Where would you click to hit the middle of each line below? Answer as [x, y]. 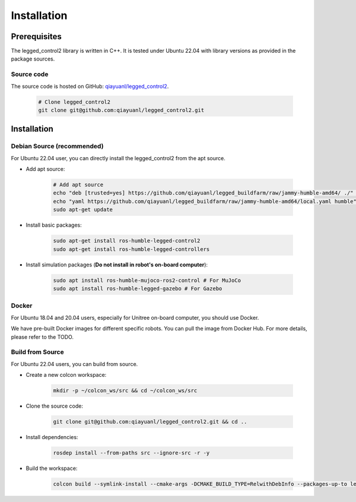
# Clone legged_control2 [74, 102]
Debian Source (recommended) [57, 147]
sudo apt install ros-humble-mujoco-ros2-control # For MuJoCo [147, 280]
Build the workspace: [52, 468]
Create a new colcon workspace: [66, 375]
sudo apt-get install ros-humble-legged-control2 [127, 241]
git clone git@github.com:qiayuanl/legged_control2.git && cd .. [150, 422]
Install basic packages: [54, 225]
